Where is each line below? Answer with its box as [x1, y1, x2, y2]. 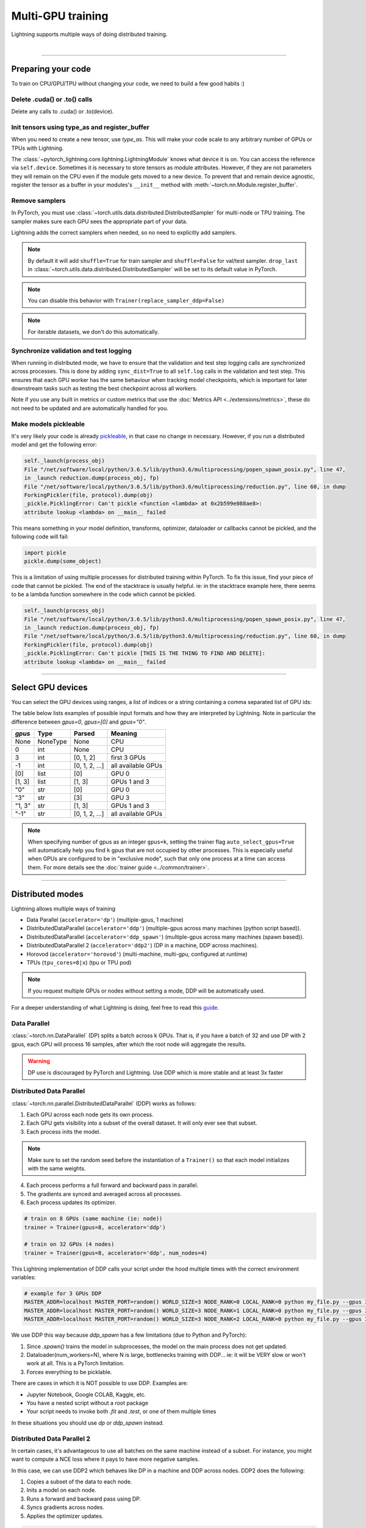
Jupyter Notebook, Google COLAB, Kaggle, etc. [26, 1390, 146, 1398]
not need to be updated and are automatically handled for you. [11, 404, 169, 412]
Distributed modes [11, 889, 84, 899]
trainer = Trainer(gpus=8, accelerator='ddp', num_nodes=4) [24, 1249, 208, 1256]
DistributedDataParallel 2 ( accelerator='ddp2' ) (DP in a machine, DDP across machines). [26, 942, 259, 949]
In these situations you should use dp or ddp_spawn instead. [11, 1419, 164, 1427]
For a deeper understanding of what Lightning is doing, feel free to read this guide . [11, 1004, 220, 1012]
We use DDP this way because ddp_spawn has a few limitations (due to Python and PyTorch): [11, 1331, 247, 1339]
